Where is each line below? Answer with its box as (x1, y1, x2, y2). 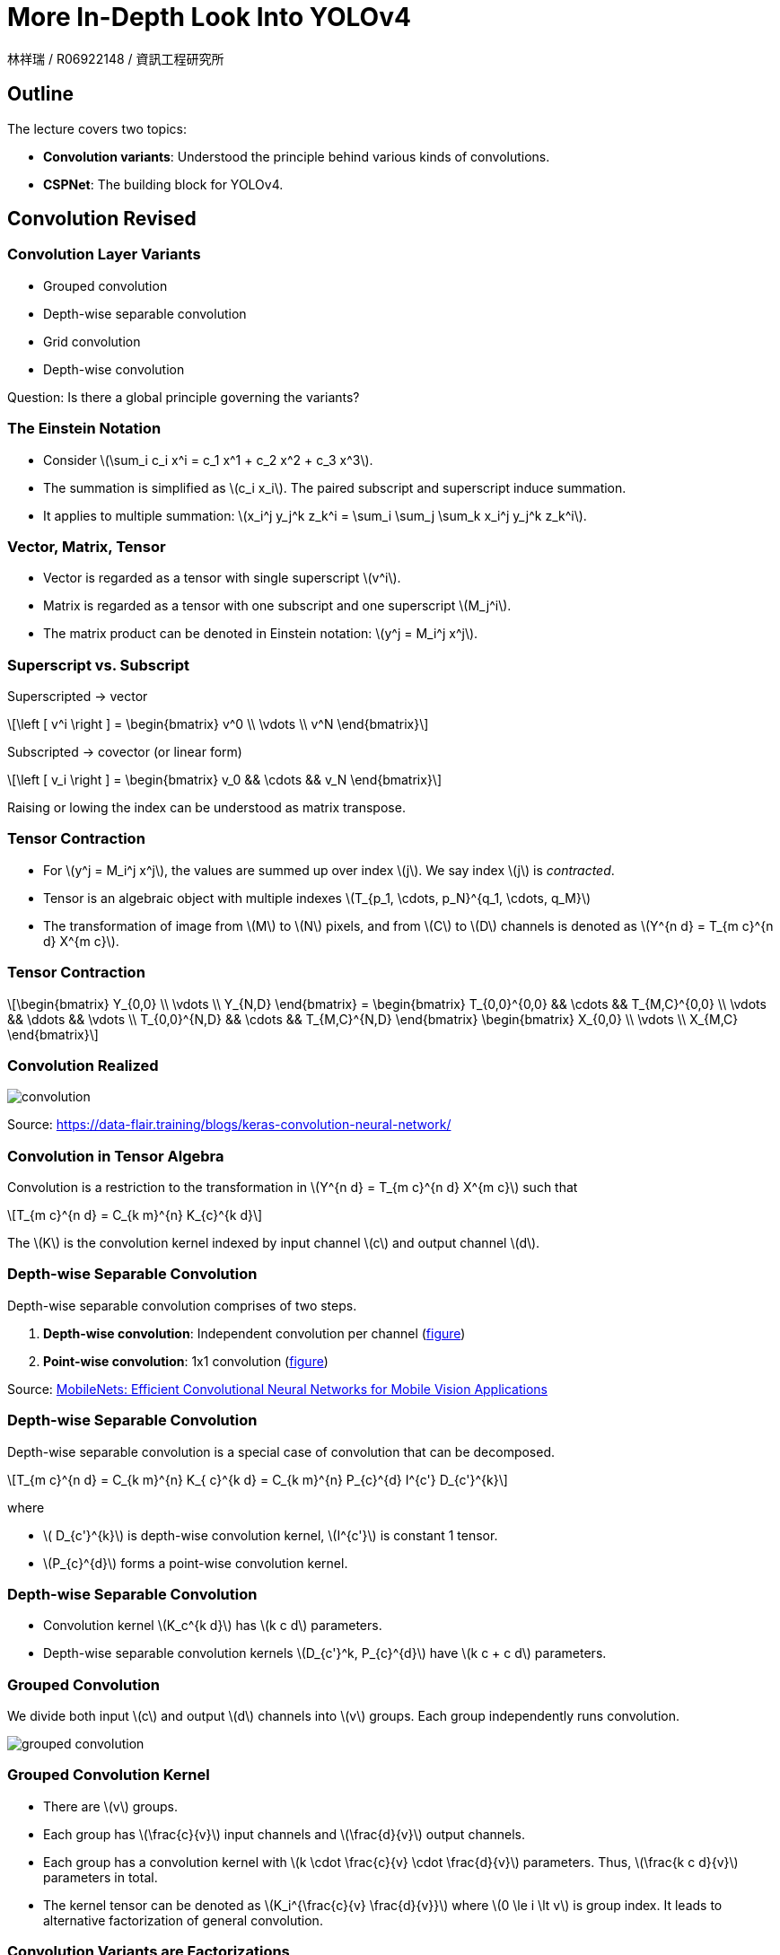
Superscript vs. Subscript (7, 655, 190, 674)
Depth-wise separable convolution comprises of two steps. (7, 1297, 357, 1313)
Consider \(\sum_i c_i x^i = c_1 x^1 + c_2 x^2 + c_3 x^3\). (43, 451, 373, 468)
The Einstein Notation (7, 419, 162, 438)
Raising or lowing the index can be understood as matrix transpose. (7, 800, 406, 816)
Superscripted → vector (7, 688, 148, 705)
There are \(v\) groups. (43, 1798, 179, 1814)
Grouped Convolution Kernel (7, 1766, 210, 1784)
